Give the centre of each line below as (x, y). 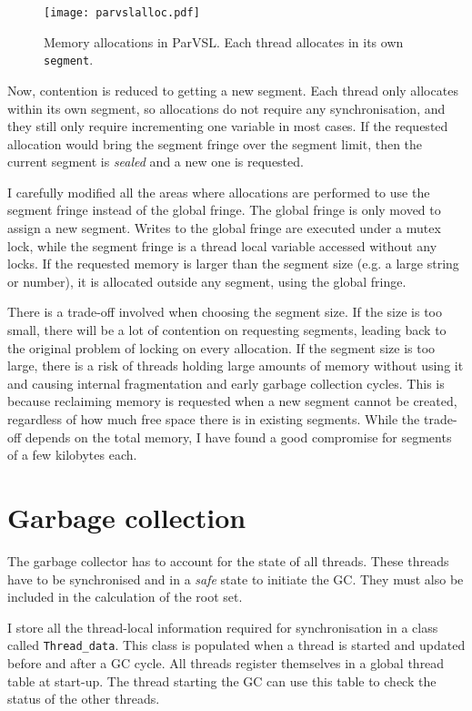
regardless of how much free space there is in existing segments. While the (214, 419)
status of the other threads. (84, 699)
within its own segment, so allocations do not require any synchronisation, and (226, 108)
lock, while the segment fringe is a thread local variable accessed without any (222, 245)
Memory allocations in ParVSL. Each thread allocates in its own (224, 41)
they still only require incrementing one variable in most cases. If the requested (228, 126)
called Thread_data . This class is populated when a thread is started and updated (236, 645)
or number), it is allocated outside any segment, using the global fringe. (207, 281)
